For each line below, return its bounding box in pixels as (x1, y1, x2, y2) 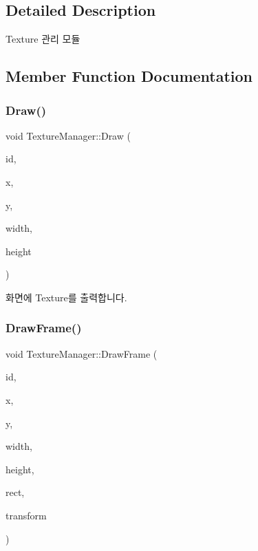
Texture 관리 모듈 (6, 32, 80, 46)
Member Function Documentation (6, 65, 253, 87)
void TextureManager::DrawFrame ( (6, 346, 158, 360)
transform (6, 508, 47, 522)
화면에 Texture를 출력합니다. (6, 290, 127, 304)
